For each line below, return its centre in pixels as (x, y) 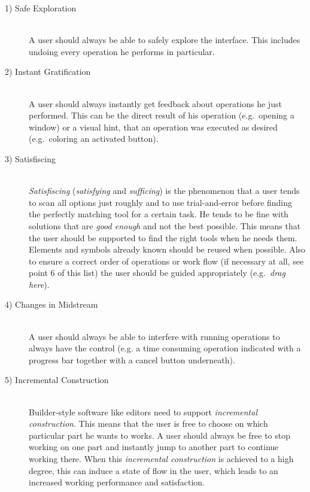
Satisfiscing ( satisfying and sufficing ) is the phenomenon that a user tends (164, 191)
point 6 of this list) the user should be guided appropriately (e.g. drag (157, 273)
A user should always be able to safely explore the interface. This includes (165, 40)
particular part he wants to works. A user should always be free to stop (160, 435)
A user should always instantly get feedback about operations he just (155, 103)
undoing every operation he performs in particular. (122, 51)
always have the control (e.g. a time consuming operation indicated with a (165, 348)
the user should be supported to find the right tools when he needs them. (163, 237)
